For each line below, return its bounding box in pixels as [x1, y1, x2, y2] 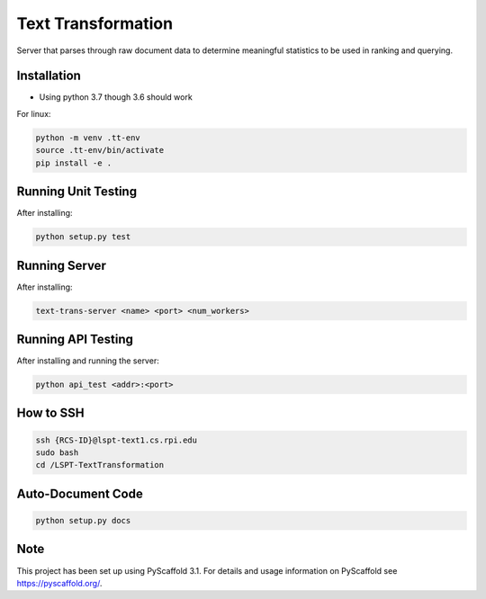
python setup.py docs [35, 515, 131, 526]
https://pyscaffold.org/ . [16, 577, 103, 588]
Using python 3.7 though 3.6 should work [39, 92, 193, 103]
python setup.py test [35, 232, 131, 242]
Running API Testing [16, 331, 134, 346]
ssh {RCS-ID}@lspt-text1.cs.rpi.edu [35, 434, 198, 445]
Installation [16, 68, 81, 84]
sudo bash [35, 448, 79, 458]
